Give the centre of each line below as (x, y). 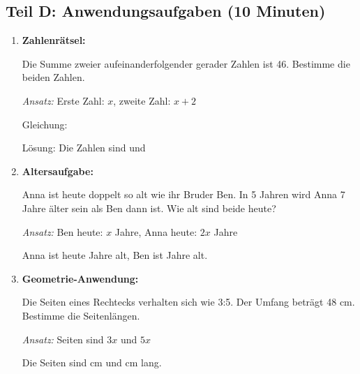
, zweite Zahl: (142, 100)
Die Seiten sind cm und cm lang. (92, 362)
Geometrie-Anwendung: (80, 278)
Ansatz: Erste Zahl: (63, 100)
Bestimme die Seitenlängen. (81, 315)
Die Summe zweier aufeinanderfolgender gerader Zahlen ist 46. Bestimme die (186, 63)
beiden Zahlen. (53, 77)
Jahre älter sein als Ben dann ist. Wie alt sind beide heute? (149, 208)
